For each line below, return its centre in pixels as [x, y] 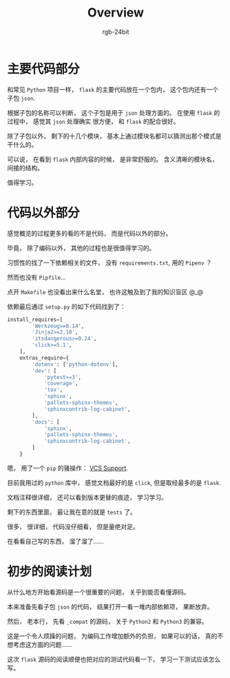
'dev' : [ [44, 371]
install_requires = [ [35, 319]
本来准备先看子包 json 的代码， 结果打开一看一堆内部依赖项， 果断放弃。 [110, 606]
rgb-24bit [116, 32]
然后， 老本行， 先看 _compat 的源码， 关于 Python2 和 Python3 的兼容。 [107, 621]
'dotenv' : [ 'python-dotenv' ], [75, 364]
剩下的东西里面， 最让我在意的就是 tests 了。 [72, 512]
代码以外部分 [44, 213]
